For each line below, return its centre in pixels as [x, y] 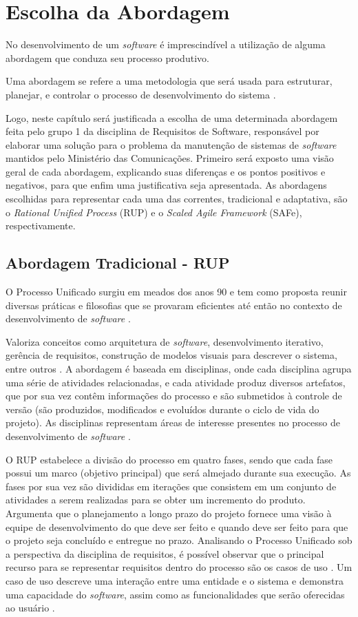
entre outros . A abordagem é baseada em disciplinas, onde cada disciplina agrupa [179, 369]
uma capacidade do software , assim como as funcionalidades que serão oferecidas [175, 594]
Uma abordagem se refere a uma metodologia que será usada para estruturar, [169, 81]
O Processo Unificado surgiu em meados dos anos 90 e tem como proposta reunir [176, 292]
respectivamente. [41, 226]
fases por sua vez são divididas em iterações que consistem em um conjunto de [171, 486]
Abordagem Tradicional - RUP [118, 263]
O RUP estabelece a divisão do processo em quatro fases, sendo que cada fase [169, 459]
